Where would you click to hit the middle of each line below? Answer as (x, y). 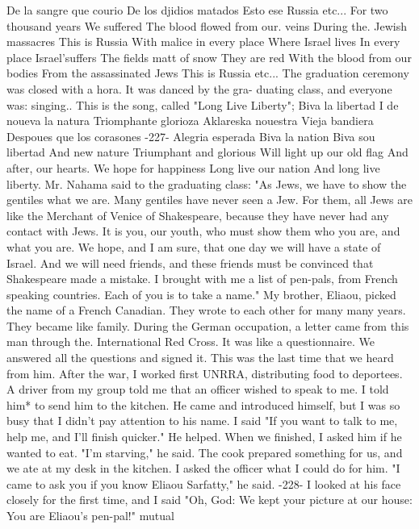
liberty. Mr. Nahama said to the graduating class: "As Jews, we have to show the (207, 183)
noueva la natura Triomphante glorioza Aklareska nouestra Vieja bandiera (190, 121)
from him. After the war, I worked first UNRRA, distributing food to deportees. (205, 373)
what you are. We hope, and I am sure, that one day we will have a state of (194, 246)
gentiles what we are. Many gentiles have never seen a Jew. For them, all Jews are (210, 200)
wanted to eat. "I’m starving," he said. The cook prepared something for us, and (205, 452)
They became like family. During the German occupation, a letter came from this (208, 325)
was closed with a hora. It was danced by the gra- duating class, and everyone (199, 88)
